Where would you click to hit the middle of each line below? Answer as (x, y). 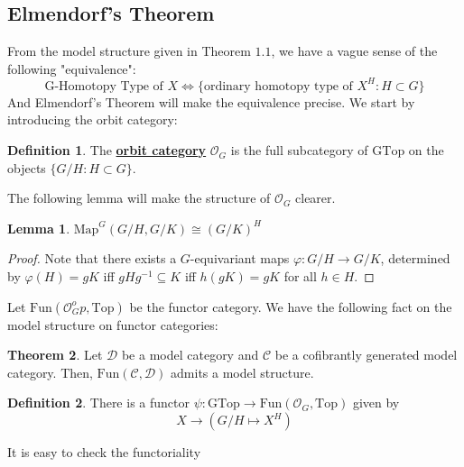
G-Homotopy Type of (104, 86)
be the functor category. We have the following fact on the (291, 306)
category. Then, (50, 372)
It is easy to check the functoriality (104, 452)
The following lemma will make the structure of (139, 198)
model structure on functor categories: (113, 324)
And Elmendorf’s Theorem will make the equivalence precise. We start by (211, 101)
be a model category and (190, 355)
